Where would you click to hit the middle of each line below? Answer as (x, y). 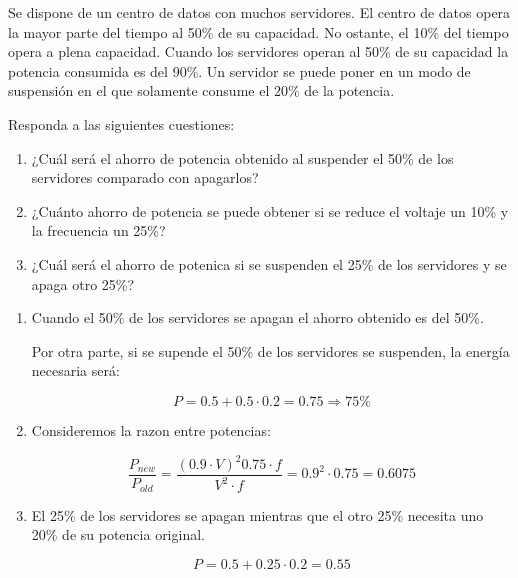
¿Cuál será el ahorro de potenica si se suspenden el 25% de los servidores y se (269, 263)
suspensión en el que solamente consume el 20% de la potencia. (201, 90)
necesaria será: (75, 370)
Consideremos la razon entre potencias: (151, 429)
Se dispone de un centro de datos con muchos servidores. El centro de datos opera (259, 12)
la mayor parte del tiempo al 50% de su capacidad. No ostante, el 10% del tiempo (258, 31)
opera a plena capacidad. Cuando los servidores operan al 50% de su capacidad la (258, 51)
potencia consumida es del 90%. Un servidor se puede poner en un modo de (239, 70)
